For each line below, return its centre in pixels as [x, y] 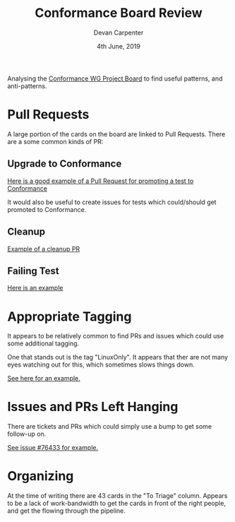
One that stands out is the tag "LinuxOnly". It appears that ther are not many [117, 357]
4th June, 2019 [119, 46]
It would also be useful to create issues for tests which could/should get [112, 202]
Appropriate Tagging [70, 316]
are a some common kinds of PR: [55, 141]
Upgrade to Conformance [65, 164]
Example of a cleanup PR [44, 249]
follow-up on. [27, 434]
